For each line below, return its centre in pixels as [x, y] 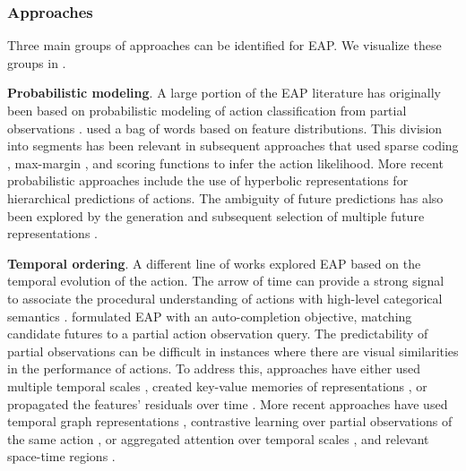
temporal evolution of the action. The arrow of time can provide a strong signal [226, 281]
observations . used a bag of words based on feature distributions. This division [225, 128]
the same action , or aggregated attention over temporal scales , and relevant [218, 438]
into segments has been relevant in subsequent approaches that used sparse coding [233, 146]
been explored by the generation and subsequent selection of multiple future [216, 215]
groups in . [37, 62]
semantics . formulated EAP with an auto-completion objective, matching [210, 316]
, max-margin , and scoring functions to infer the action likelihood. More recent [225, 163]
